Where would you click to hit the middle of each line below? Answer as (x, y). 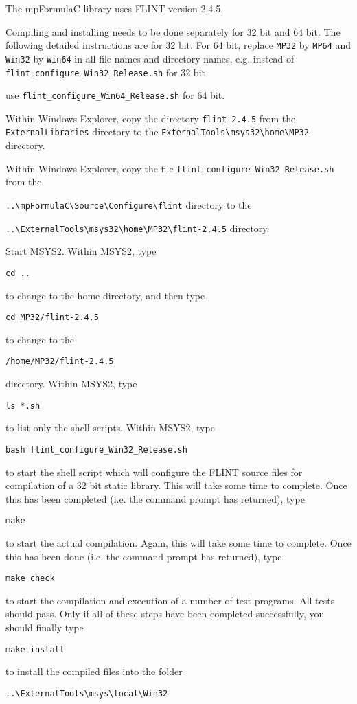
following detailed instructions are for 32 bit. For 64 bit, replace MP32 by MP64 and (178, 45)
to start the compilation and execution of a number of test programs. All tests (170, 600)
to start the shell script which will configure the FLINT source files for (154, 472)
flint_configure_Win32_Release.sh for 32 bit (105, 72)
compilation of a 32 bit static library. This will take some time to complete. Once (176, 485)
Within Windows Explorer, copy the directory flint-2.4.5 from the (151, 118)
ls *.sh (23, 406)
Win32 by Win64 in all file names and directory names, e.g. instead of (150, 58)
